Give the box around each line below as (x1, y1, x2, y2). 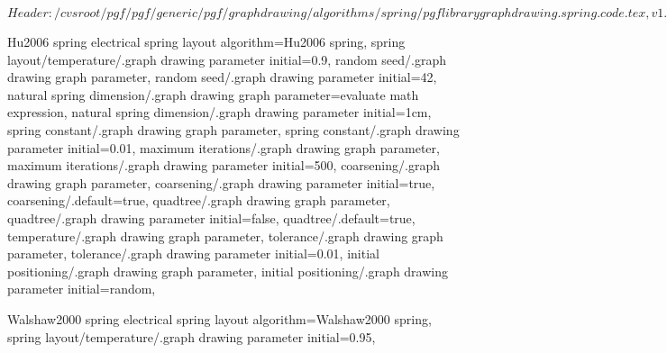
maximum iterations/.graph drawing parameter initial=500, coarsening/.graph (7, 156, 440, 175)
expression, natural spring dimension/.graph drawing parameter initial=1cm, (7, 103, 432, 122)
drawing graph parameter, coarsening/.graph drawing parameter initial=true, (7, 173, 435, 192)
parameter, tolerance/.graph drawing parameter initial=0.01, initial (7, 244, 379, 263)
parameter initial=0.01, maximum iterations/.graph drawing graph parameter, (7, 138, 440, 157)
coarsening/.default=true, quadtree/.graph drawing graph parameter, (7, 191, 390, 210)
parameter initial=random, (7, 279, 156, 298)
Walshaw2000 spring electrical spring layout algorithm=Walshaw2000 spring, (7, 309, 432, 328)
